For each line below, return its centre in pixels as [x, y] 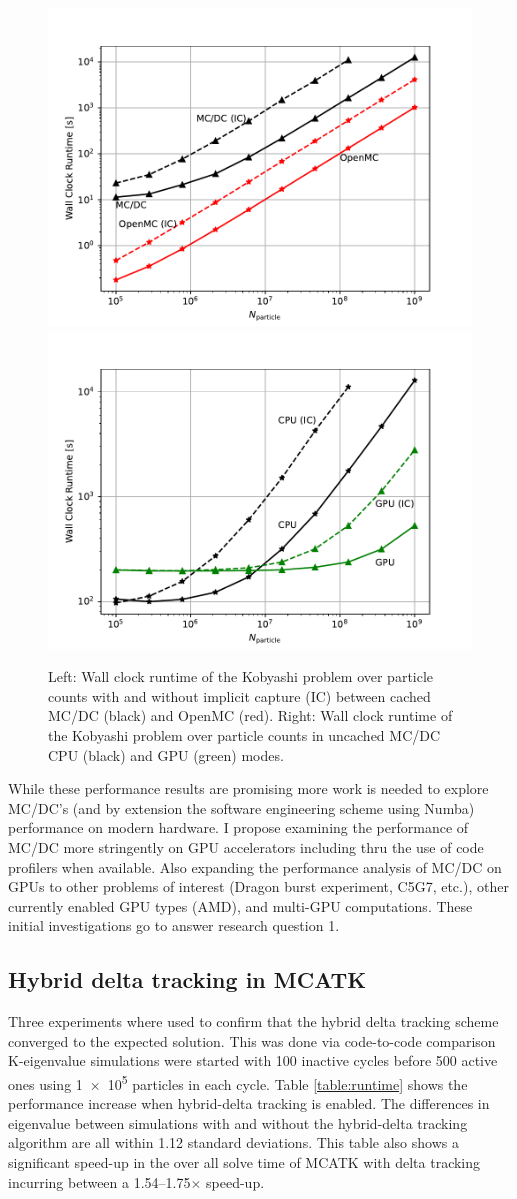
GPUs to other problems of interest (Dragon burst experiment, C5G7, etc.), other [258, 886]
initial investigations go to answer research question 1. [174, 925]
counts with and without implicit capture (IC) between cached [239, 695]
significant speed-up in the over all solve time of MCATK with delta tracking [244, 1161]
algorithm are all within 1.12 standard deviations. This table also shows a [233, 1142]
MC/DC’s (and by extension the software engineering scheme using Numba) [241, 807]
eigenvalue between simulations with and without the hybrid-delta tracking [238, 1122]
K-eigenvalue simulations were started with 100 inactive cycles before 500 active [253, 1060]
